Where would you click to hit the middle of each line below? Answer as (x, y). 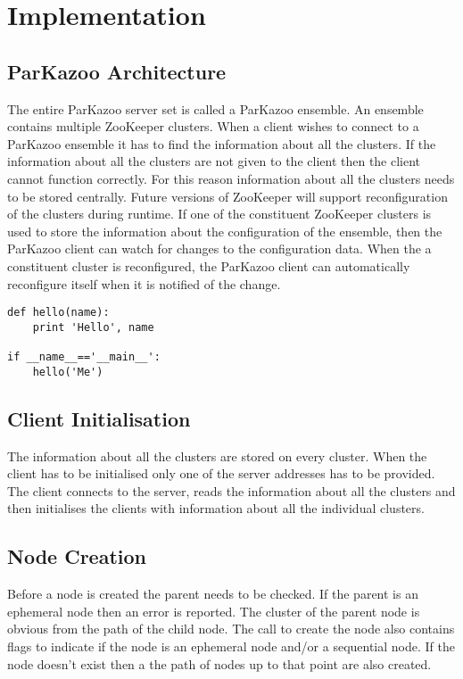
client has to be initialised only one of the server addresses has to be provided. (221, 473)
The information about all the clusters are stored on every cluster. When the (217, 455)
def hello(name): (58, 313)
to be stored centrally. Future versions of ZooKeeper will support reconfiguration (227, 196)
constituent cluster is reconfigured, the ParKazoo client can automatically (209, 265)
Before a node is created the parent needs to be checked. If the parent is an (213, 594)
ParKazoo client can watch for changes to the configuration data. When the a (219, 248)
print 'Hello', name (93, 327)
